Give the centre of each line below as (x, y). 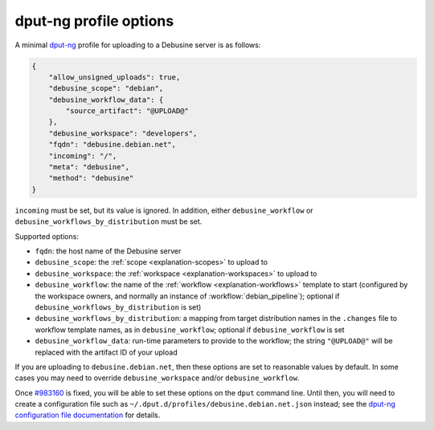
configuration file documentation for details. (88, 415)
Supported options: (47, 236)
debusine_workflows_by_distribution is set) (118, 307)
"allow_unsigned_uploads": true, (115, 77)
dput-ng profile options (94, 21)
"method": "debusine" (91, 178)
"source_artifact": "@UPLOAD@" (127, 111)
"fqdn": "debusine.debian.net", (113, 145)
